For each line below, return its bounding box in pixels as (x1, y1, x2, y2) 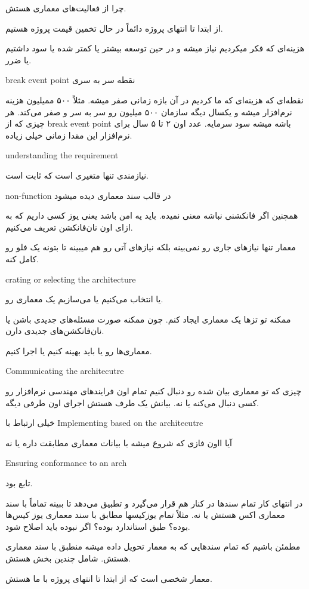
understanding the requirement (5, 149, 119, 161)
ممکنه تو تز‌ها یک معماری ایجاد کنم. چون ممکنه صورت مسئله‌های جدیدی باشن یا (5, 312, 291, 325)
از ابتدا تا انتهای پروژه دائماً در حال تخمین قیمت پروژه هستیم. (5, 22, 223, 34)
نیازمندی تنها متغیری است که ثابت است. (5, 168, 149, 181)
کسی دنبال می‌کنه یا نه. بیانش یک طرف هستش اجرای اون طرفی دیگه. (5, 396, 259, 409)
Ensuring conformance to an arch (5, 456, 127, 469)
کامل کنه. (5, 252, 39, 265)
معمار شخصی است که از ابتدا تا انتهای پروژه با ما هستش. (5, 572, 212, 584)
